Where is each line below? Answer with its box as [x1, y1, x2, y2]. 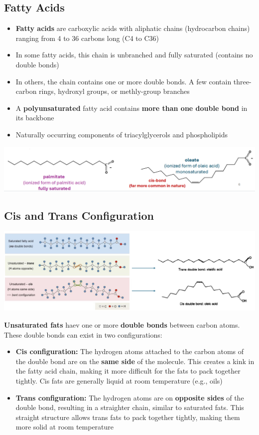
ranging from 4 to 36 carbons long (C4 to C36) [15, 32, 159, 43]
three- [233, 76, 252, 86]
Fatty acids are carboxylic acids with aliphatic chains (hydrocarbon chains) [15, 23, 250, 33]
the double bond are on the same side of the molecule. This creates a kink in [15, 356, 255, 366]
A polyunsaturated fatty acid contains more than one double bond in [15, 102, 248, 113]
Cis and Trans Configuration [4, 207, 154, 223]
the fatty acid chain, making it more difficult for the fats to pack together [15, 366, 241, 376]
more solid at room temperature [15, 422, 114, 432]
